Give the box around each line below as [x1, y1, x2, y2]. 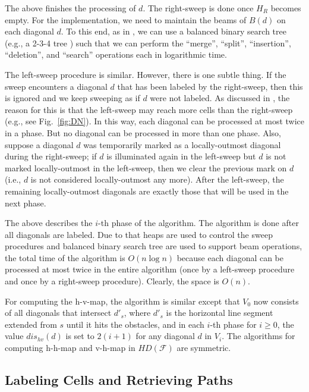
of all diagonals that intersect [5, 306, 112, 319]
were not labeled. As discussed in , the [150, 92, 290, 104]
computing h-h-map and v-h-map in [5, 341, 135, 354]
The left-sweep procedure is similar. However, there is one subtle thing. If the [5, 68, 286, 80]
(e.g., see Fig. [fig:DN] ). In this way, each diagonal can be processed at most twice [5, 115, 304, 127]
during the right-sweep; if [5, 150, 97, 162]
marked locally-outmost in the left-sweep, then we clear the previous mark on [5, 161, 287, 174]
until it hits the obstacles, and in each [66, 318, 204, 330]
